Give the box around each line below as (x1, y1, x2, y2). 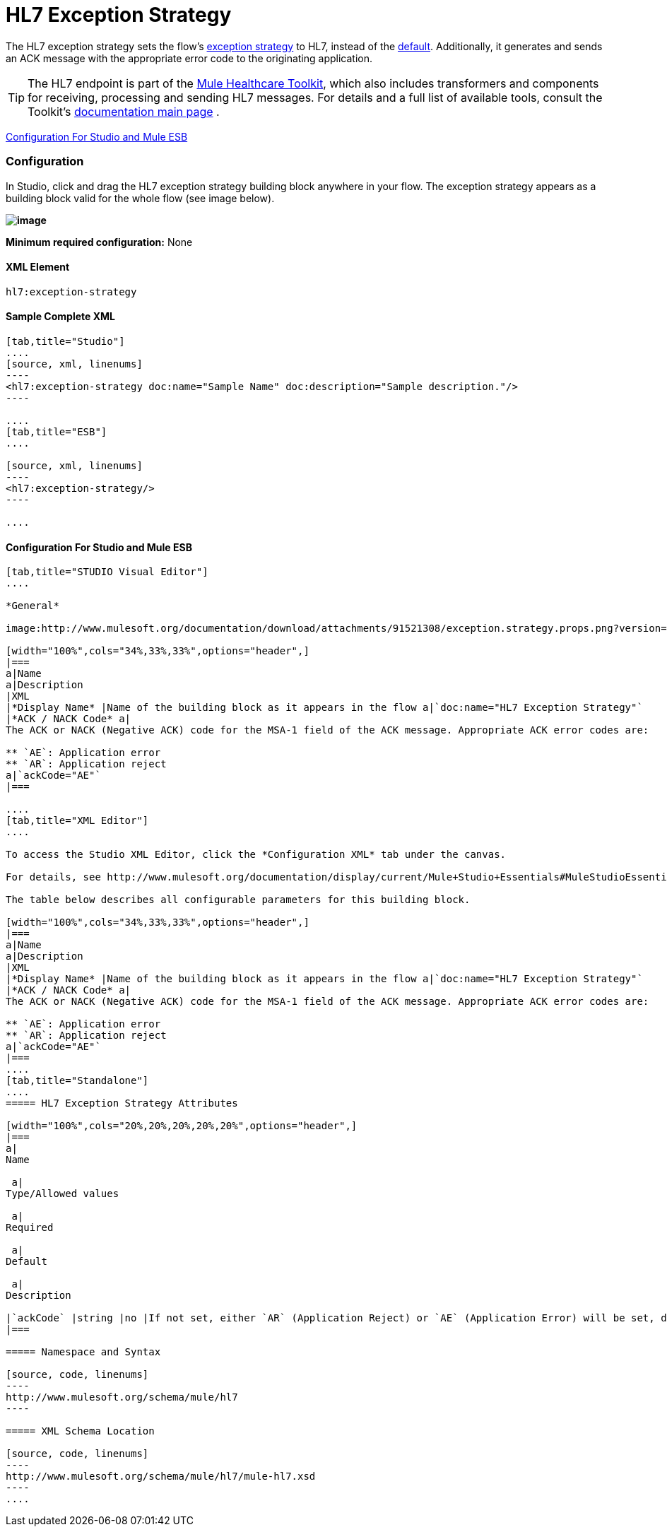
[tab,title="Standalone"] (6, 1075, 149, 1087)
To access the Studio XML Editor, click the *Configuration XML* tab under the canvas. (6, 849, 507, 861)
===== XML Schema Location (6, 1425, 155, 1437)
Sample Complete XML (6, 310, 115, 323)
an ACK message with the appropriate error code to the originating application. (6, 52, 372, 64)
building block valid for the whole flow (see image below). (6, 191, 275, 204)
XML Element (6, 261, 70, 273)
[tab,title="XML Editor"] (6, 815, 149, 827)
